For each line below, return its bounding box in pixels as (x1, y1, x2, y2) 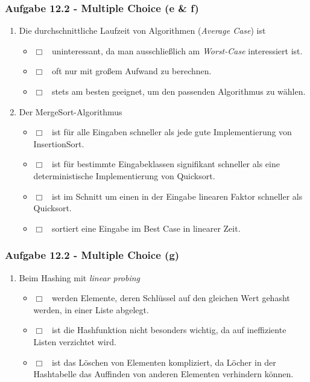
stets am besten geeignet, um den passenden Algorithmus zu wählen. (51, 85, 306, 97)
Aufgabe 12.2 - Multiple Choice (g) (5, 247, 180, 263)
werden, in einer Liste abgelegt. (33, 303, 149, 316)
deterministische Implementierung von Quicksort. (33, 169, 215, 182)
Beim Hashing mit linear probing (19, 271, 141, 284)
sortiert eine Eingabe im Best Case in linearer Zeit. (51, 221, 241, 234)
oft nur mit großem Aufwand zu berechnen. (51, 65, 212, 77)
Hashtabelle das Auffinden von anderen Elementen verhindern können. (33, 368, 294, 380)
